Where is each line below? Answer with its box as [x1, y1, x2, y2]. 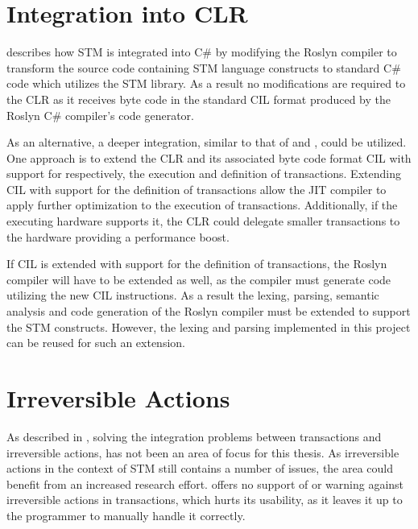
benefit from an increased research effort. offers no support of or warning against [6, 475, 404, 492]
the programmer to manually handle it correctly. [6, 506, 246, 523]
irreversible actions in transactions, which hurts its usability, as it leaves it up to [6, 491, 403, 508]
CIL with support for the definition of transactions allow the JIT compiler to [6, 180, 387, 197]
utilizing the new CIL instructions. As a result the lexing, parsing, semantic [6, 287, 379, 304]
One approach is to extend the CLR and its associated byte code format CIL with [6, 149, 412, 166]
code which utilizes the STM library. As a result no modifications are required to [6, 75, 406, 92]
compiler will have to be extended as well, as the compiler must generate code [6, 271, 391, 287]
